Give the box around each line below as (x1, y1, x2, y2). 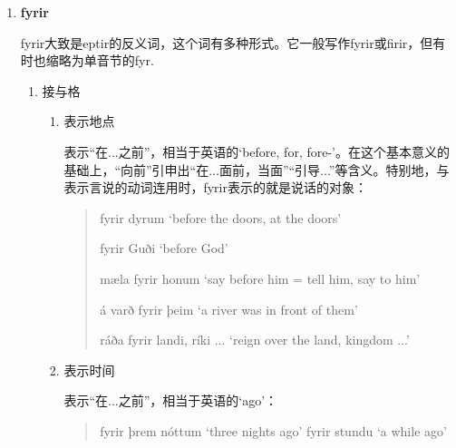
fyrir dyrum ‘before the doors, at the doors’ (100, 208, 342, 227)
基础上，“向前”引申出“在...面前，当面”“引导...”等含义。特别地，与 (63, 160, 450, 179)
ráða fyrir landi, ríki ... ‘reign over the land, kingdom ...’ (100, 330, 410, 349)
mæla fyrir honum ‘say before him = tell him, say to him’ (100, 268, 421, 287)
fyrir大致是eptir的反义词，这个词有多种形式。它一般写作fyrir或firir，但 (20, 33, 433, 52)
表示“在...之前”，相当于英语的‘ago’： (63, 391, 278, 410)
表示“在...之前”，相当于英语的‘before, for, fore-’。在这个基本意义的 (63, 141, 450, 161)
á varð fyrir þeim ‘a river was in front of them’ (100, 299, 358, 318)
